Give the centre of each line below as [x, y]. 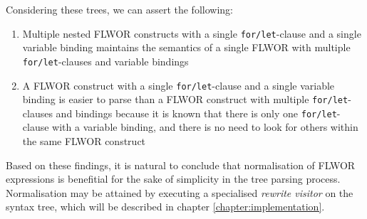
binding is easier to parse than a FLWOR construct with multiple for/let [185, 99]
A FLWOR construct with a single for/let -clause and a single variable [179, 85]
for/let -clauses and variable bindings [105, 61]
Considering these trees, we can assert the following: [119, 9]
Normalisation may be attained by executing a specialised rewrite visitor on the [180, 192]
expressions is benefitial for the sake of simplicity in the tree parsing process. [173, 179]
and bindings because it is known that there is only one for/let [196, 113]
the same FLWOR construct [84, 141]
